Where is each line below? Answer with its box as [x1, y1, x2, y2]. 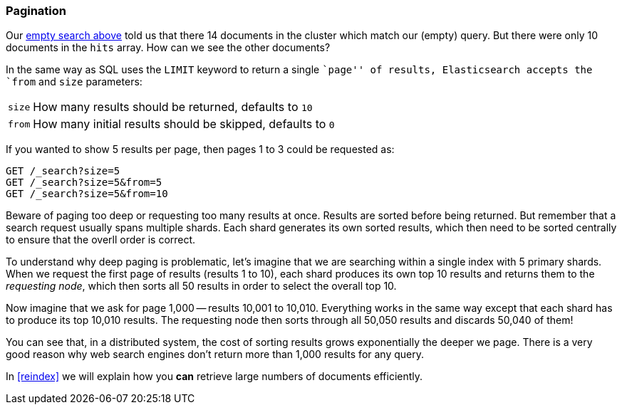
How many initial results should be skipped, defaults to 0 [33, 117, 335, 132]
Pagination [6, 4, 66, 18]
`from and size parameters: [6, 75, 142, 88]
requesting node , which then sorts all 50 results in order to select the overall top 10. [6, 280, 397, 293]
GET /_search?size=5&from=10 [6, 188, 168, 200]
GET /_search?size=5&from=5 [6, 177, 162, 189]
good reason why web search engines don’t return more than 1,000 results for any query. [6, 348, 425, 361]
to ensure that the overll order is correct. [6, 233, 196, 246]
